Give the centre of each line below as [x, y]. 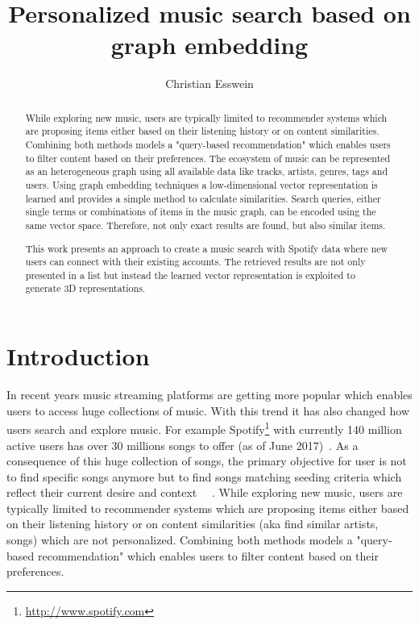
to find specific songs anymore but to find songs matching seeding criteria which [204, 476]
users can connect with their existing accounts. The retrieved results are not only [195, 262]
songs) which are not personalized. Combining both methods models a [180, 540]
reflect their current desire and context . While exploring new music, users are [205, 492]
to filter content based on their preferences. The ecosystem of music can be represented [208, 158]
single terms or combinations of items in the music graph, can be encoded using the [201, 212]
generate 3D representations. [85, 288]
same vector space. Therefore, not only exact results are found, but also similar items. [205, 225]
